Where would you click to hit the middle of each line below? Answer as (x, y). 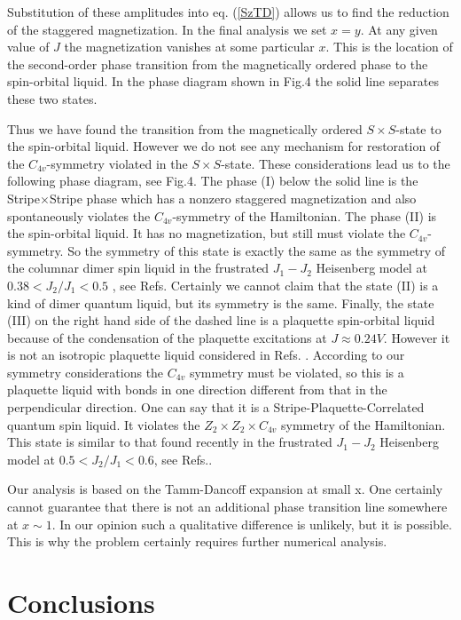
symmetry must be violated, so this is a (297, 372)
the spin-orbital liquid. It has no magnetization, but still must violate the (207, 233)
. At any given (399, 29)
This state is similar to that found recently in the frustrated (170, 442)
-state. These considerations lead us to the (336, 163)
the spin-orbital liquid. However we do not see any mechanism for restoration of (224, 146)
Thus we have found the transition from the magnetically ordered (185, 128)
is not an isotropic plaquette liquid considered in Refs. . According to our (206, 355)
